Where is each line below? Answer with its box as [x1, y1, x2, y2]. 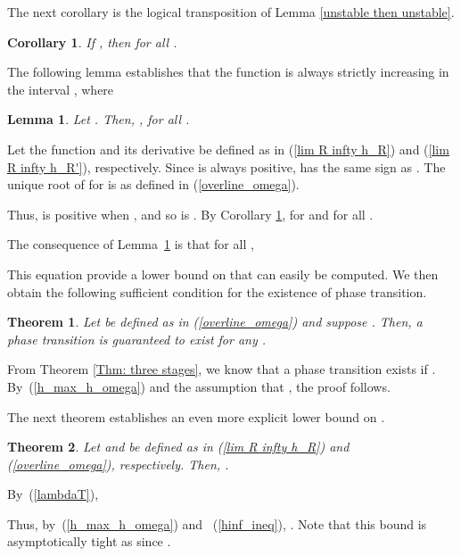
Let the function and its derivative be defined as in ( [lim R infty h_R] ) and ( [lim [7, 139, 449, 158]
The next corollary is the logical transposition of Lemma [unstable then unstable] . [7, 3, 455, 21]
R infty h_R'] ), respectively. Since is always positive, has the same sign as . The [7, 157, 446, 176]
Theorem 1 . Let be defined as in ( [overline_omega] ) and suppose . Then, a [7, 312, 423, 331]
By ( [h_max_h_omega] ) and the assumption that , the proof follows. [7, 377, 391, 395]
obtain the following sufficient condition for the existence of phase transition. [7, 282, 427, 301]
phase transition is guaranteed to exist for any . [7, 329, 267, 348]
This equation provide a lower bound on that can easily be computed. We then [7, 264, 439, 283]
